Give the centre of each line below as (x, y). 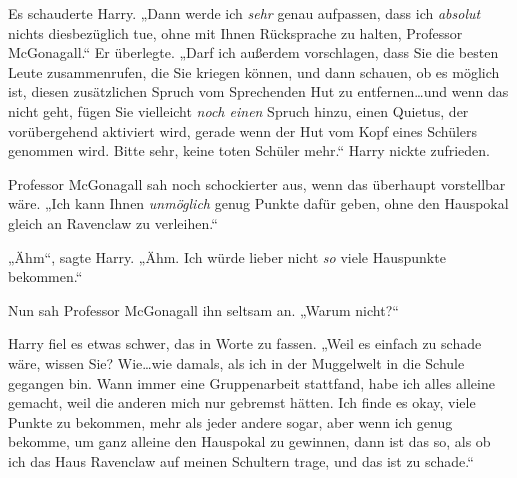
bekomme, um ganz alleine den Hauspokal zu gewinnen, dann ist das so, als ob (249, 441)
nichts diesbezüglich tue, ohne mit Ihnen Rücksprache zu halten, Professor (235, 32)
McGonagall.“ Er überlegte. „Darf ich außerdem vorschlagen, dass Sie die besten (253, 52)
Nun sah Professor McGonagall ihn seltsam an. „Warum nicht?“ (203, 309)
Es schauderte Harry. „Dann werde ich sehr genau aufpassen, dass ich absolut (244, 13)
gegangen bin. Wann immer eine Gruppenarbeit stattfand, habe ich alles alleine (251, 382)
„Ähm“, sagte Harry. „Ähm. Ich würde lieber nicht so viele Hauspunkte (227, 256)
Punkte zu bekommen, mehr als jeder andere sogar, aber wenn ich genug (230, 421)
